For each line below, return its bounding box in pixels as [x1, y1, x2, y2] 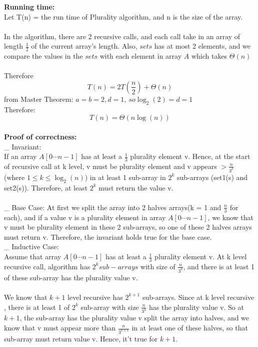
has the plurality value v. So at [149, 301, 244, 312]
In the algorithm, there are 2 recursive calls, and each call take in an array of [4, 31, 240, 41]
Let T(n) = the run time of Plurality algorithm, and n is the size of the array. [4, 11, 243, 22]
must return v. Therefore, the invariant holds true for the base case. [4, 231, 212, 242]
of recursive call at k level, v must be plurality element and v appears [4, 160, 217, 171]
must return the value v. [98, 182, 173, 193]
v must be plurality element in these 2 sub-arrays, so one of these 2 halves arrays [4, 222, 252, 232]
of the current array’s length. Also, [31, 41, 137, 51]
